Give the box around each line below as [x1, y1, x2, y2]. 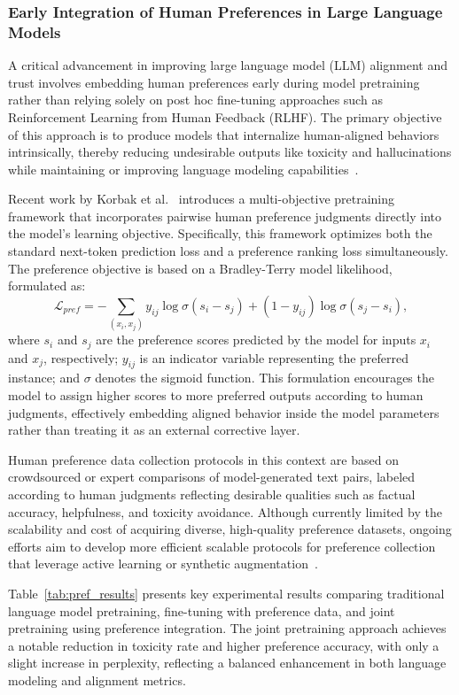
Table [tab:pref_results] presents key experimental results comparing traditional [8, 583, 445, 602]
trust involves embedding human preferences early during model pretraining [8, 73, 420, 91]
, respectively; [43, 348, 119, 367]
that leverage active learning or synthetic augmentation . [8, 554, 318, 573]
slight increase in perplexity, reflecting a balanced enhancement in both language [8, 653, 447, 672]
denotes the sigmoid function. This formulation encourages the [95, 368, 434, 387]
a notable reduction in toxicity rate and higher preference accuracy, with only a [8, 636, 440, 654]
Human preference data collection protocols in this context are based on [8, 450, 399, 468]
